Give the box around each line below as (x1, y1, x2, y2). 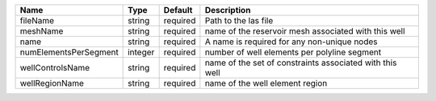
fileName (19, 15, 55, 26)
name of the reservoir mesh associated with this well (204, 26, 405, 36)
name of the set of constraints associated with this (204, 57, 397, 68)
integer (128, 46, 155, 58)
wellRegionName (19, 78, 85, 88)
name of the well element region (204, 78, 328, 88)
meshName (19, 26, 64, 36)
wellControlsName (19, 63, 90, 73)
